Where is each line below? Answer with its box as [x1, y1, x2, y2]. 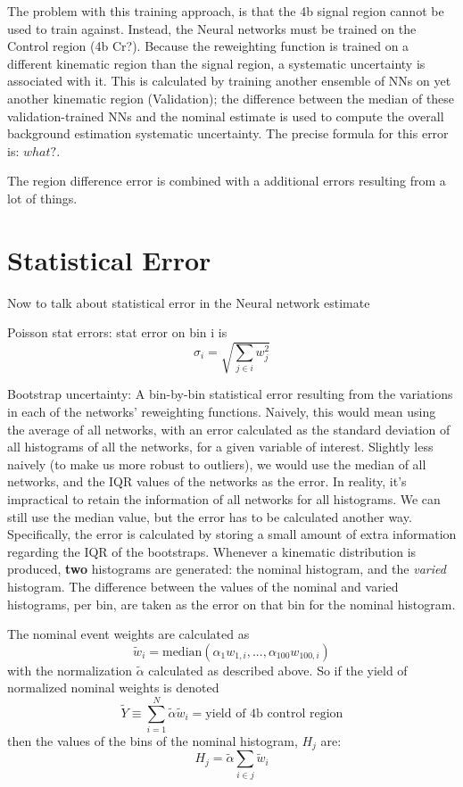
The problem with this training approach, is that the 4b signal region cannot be [7, 2, 444, 20]
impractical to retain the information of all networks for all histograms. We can [7, 489, 441, 508]
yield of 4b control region [205, 707, 343, 720]
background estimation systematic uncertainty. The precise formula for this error [7, 124, 449, 143]
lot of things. [7, 188, 78, 207]
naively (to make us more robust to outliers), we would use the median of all [7, 454, 426, 473]
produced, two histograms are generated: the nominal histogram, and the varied [7, 559, 446, 578]
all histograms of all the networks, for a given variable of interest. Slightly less [7, 437, 434, 456]
